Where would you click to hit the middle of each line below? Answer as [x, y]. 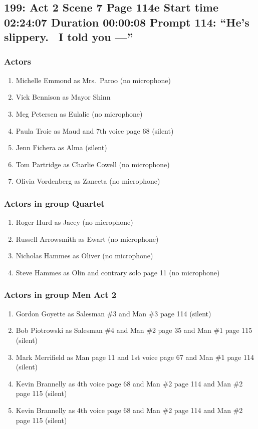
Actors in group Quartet [54, 203]
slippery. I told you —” [69, 37]
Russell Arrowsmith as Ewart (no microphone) [87, 239]
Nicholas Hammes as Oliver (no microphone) [84, 256]
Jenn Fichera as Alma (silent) [61, 147]
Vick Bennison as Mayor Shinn [63, 97]
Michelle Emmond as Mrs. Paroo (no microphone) [93, 80]
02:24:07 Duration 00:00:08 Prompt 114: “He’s [127, 22]
